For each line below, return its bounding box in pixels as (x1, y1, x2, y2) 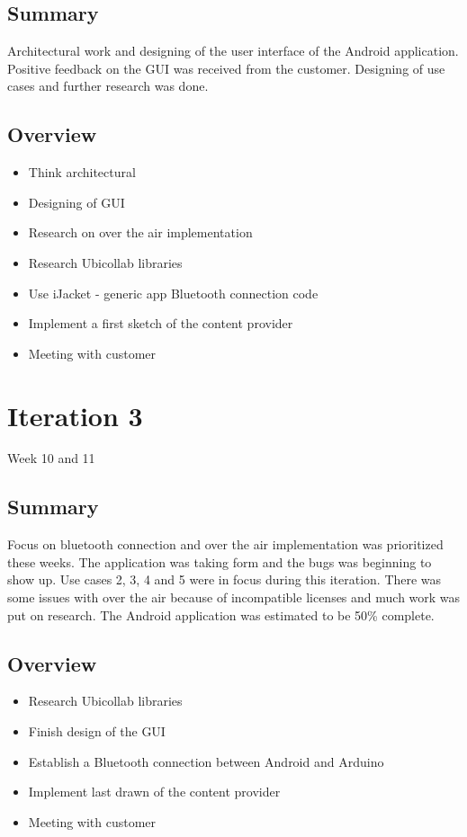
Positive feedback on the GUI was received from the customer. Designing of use (7, 58, 445, 77)
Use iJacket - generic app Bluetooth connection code (28, 283, 319, 302)
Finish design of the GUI (28, 722, 166, 741)
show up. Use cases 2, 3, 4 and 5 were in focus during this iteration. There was (7, 570, 442, 589)
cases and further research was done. (7, 76, 209, 95)
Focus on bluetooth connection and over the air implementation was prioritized (7, 535, 444, 554)
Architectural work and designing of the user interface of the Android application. (7, 41, 459, 60)
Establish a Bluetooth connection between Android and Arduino (28, 752, 384, 770)
